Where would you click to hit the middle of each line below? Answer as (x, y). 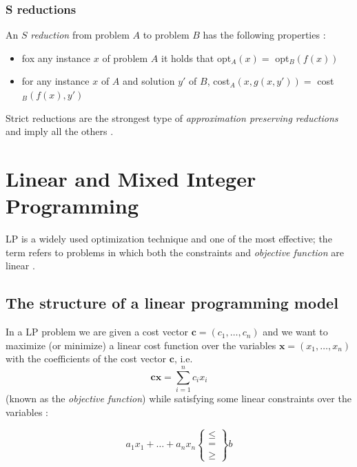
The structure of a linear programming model (172, 303)
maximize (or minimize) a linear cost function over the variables (141, 345)
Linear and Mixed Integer (131, 178)
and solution (149, 81)
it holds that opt (196, 58)
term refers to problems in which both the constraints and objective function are (175, 252)
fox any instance (56, 58)
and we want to (295, 332)
